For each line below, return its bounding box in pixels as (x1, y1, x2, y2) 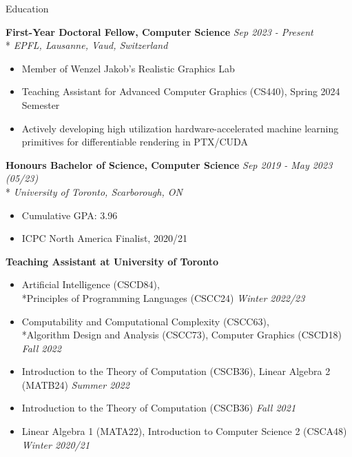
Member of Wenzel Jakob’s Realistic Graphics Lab (21, 61, 235, 75)
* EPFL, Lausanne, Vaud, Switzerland (6, 38, 168, 52)
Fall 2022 (21, 341, 61, 355)
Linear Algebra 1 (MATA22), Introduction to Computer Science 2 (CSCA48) (21, 424, 347, 438)
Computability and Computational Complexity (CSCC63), (21, 314, 269, 328)
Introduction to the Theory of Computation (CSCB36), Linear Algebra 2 (21, 364, 331, 378)
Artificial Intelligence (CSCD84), (21, 277, 160, 292)
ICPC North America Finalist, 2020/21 (21, 231, 187, 245)
